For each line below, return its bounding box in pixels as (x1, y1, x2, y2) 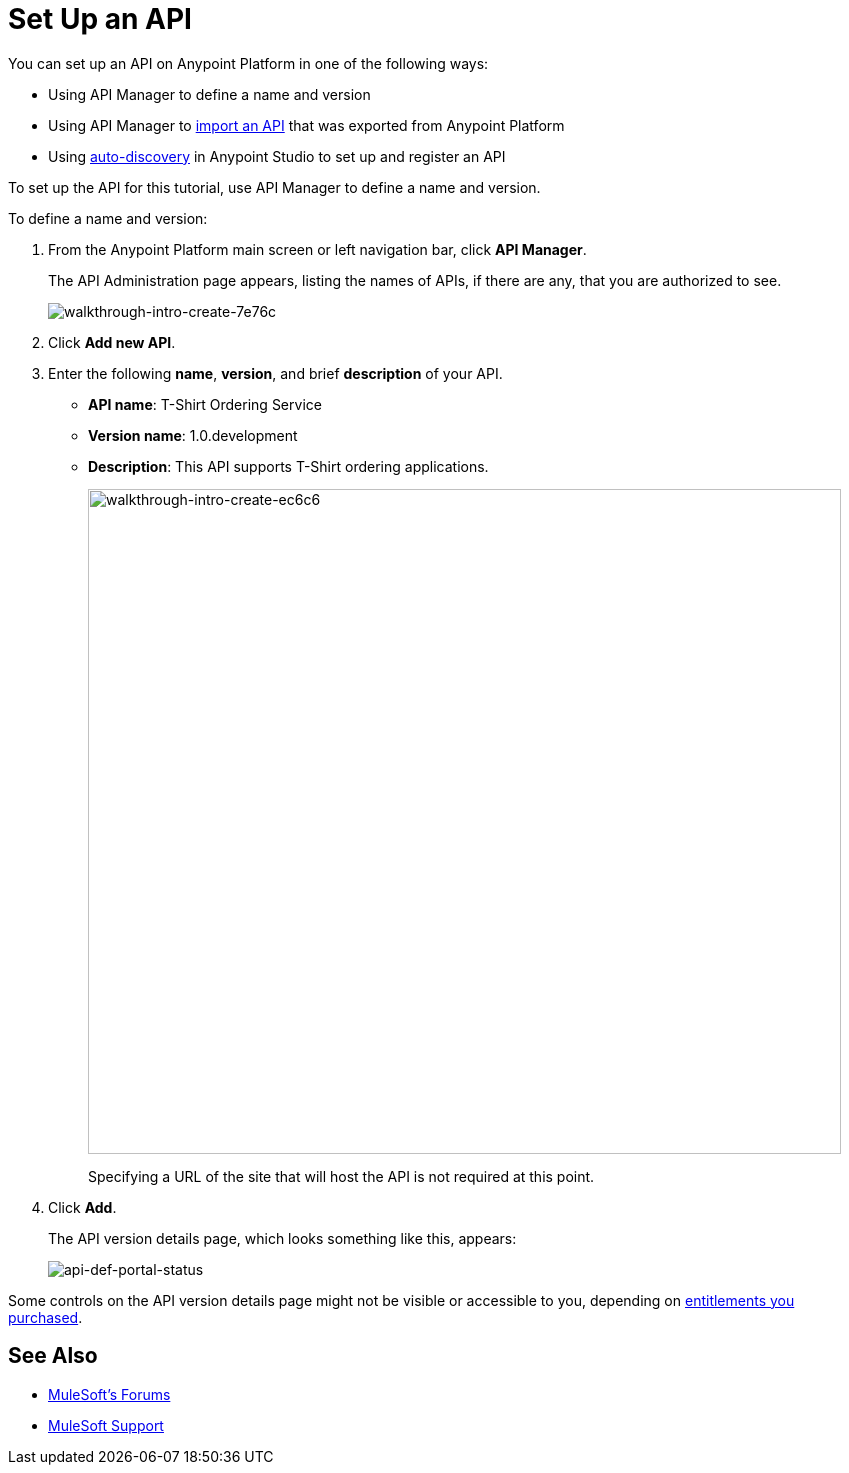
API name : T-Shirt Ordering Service (88, 395, 322, 413)
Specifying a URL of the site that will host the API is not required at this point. (88, 1167, 595, 1185)
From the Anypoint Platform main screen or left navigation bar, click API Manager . (48, 240, 587, 258)
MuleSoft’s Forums (48, 1385, 171, 1403)
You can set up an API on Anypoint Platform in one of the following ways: (8, 54, 489, 72)
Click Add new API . (48, 333, 176, 351)
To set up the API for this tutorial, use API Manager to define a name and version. (8, 178, 541, 196)
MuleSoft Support (48, 1416, 164, 1434)
